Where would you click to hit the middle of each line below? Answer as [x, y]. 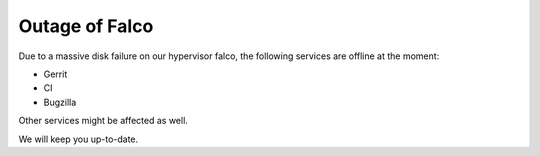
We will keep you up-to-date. [78, 139]
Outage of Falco [86, 26]
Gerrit [55, 74]
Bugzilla [60, 102]
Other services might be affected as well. [103, 121]
